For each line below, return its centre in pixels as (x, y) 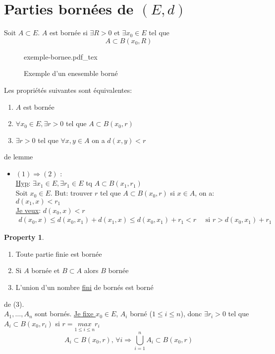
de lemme (19, 157)
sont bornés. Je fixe (64, 314)
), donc (191, 314)
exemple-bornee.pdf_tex (61, 56)
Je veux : (28, 210)
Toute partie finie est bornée (59, 253)
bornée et (46, 270)
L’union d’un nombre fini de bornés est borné (84, 287)
